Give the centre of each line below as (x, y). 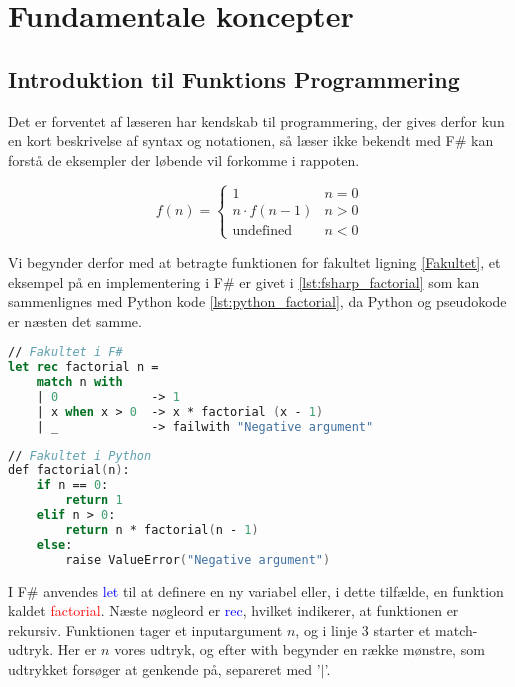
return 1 (94, 500)
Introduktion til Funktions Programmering (234, 78)
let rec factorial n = (83, 367)
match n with (79, 382)
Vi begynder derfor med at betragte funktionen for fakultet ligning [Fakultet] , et (254, 261)
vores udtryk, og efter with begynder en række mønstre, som (299, 649)
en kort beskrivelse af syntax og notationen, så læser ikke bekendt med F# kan (251, 140)
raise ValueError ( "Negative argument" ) (198, 559)
